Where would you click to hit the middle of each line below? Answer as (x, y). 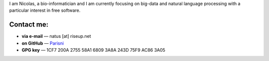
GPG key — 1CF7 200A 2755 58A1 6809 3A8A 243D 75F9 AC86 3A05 (93, 50)
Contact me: (29, 25)
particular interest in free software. (45, 10)
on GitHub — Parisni (43, 43)
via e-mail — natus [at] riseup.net (57, 36)
